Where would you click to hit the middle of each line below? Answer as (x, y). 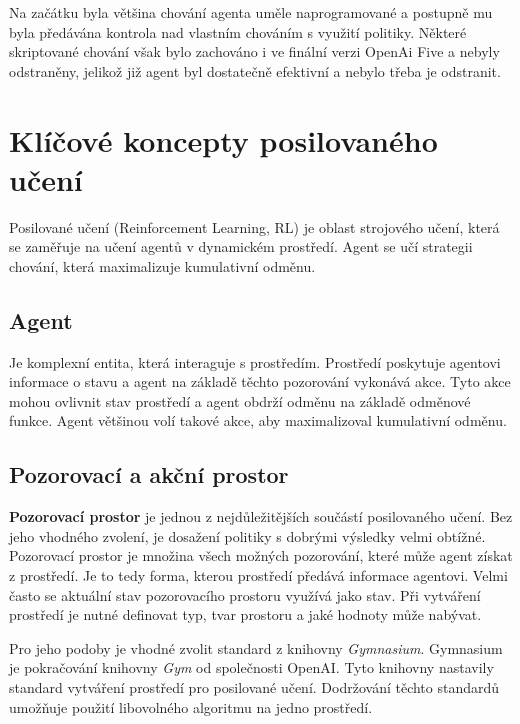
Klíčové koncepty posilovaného (223, 139)
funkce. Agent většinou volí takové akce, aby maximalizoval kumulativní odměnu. (258, 420)
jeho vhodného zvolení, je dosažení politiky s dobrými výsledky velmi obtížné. (247, 535)
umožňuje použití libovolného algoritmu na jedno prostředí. (191, 706)
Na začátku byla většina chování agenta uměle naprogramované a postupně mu (251, 12)
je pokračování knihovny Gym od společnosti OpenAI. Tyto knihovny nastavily (251, 667)
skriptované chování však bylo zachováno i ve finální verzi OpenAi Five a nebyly (254, 51)
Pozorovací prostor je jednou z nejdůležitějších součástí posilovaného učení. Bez (261, 516)
